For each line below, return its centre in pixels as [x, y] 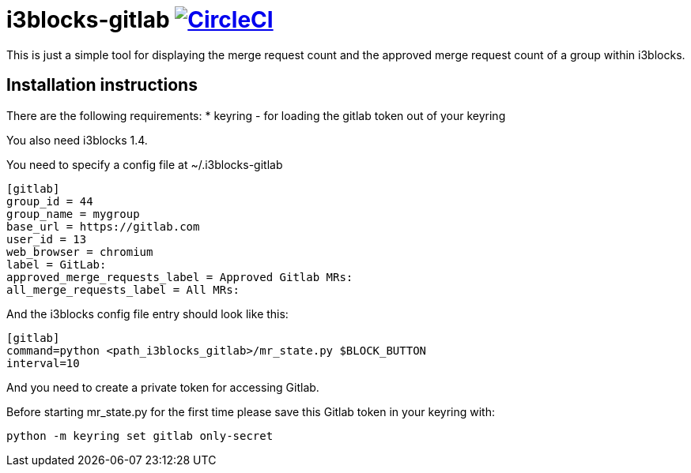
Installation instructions [102, 85]
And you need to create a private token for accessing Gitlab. [163, 387]
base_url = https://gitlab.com [103, 226]
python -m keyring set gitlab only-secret [140, 435]
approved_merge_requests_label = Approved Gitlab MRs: [180, 277]
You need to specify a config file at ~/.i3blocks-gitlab [145, 164]
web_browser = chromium [80, 252]
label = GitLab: [57, 264]
